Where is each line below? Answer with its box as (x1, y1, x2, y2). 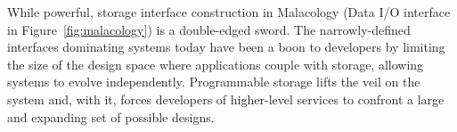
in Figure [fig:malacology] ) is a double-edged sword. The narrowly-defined (7, 20, 411, 38)
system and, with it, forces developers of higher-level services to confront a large (7, 89, 445, 108)
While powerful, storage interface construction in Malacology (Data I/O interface (7, 3, 451, 21)
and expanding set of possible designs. (7, 107, 215, 126)
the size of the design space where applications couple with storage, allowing (7, 54, 424, 73)
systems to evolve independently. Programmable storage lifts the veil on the (7, 72, 420, 91)
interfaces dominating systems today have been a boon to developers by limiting (7, 37, 445, 56)
